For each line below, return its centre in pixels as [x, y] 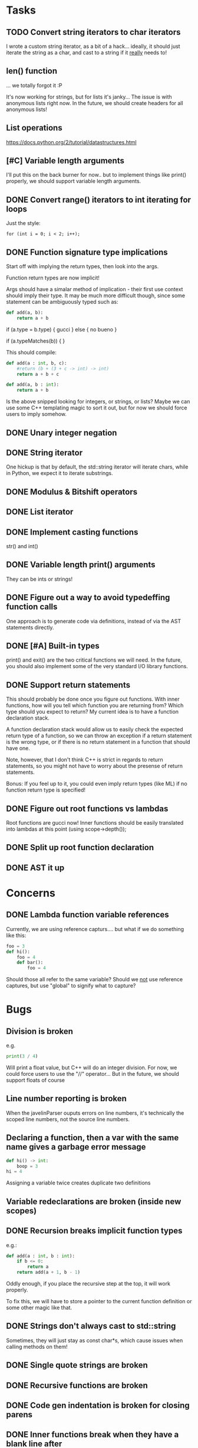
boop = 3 [27, 1166]
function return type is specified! [46, 790]
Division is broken [40, 1031]
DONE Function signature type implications [87, 252]
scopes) [22, 1211]
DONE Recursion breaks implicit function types [94, 1231]
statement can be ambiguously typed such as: [62, 302]
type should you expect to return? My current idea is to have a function [92, 712]
